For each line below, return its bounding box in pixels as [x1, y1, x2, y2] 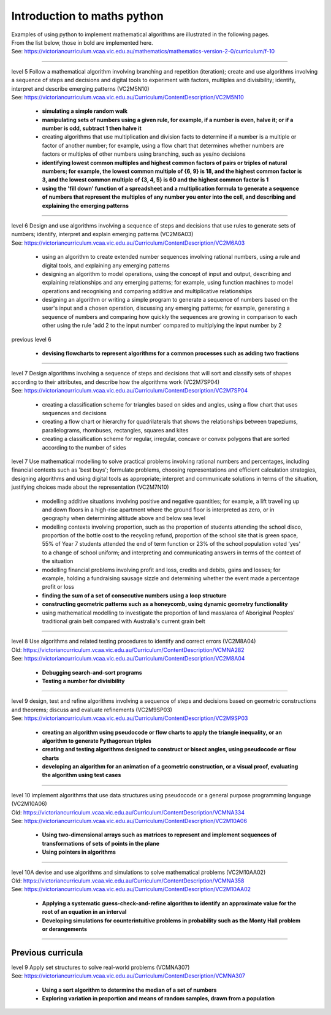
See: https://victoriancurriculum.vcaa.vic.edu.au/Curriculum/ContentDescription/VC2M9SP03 [11, 714, 248, 722]
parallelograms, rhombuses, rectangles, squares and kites [42, 426, 189, 434]
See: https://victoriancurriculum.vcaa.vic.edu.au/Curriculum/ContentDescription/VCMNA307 [11, 972, 245, 979]
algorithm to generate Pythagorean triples [42, 737, 151, 745]
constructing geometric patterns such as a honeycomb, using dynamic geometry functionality [42, 600, 288, 608]
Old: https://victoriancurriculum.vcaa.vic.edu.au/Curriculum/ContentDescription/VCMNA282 [11, 646, 245, 653]
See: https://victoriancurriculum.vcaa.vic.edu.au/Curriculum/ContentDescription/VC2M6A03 [11, 239, 245, 247]
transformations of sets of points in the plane [42, 840, 159, 847]
